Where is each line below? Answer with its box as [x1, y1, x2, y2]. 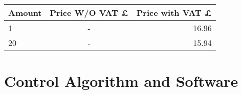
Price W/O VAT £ [50, 7, 128, 18]
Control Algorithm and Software [4, 70, 238, 91]
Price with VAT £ [136, 7, 212, 18]
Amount [8, 7, 42, 18]
